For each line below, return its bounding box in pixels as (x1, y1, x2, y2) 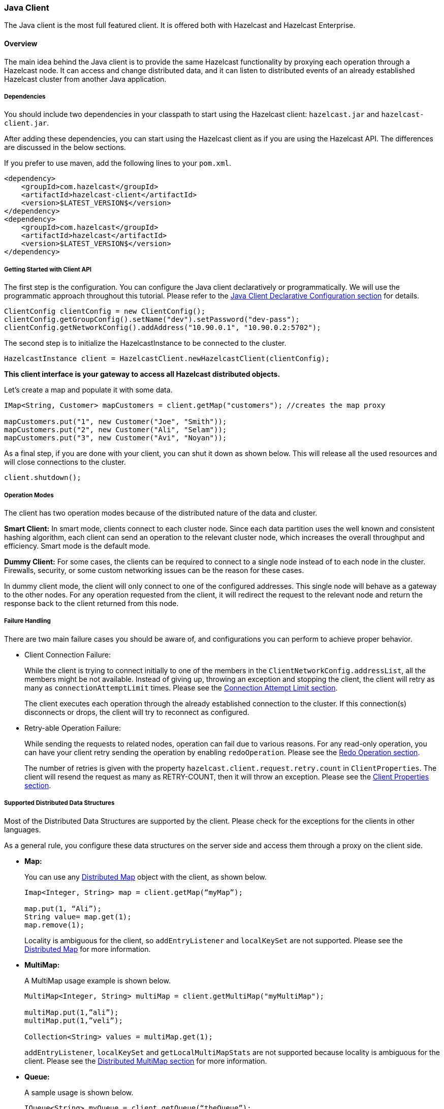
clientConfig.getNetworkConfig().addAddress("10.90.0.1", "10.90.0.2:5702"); (4, 323, 321, 332)
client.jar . (4, 118, 49, 128)
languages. (4, 825, 41, 834)
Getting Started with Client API (4, 265, 91, 273)
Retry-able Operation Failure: (24, 723, 121, 732)
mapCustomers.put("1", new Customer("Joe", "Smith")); (4, 417, 227, 426)
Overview (4, 39, 38, 48)
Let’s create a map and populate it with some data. (4, 385, 173, 395)
